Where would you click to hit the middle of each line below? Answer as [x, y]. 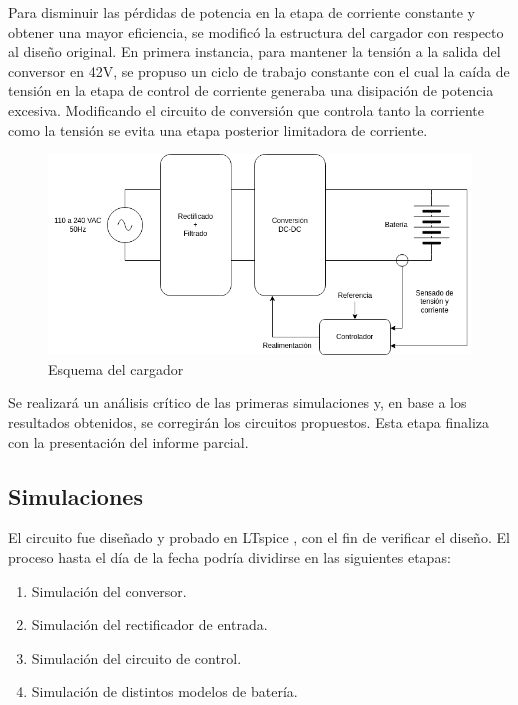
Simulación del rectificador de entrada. [149, 624]
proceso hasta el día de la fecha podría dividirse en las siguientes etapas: [229, 557]
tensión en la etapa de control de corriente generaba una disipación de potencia [251, 90]
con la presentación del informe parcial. [128, 441]
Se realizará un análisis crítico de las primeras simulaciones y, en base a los [237, 402]
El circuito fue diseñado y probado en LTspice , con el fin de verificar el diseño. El [259, 537]
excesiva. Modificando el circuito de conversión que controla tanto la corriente [246, 109]
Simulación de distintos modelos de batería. [164, 691]
